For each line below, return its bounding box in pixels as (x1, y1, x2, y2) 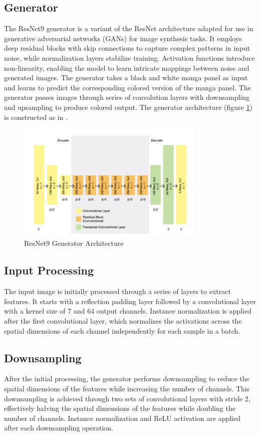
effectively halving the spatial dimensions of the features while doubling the (4, 403, 235, 413)
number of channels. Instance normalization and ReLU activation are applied (4, 412, 241, 423)
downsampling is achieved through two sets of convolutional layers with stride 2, (4, 393, 250, 403)
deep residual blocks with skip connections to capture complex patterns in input (4, 43, 250, 53)
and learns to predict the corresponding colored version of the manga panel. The (4, 82, 251, 92)
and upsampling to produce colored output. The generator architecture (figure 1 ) (4, 101, 252, 112)
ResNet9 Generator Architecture (24, 238, 124, 248)
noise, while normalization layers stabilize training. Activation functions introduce (4, 52, 255, 63)
